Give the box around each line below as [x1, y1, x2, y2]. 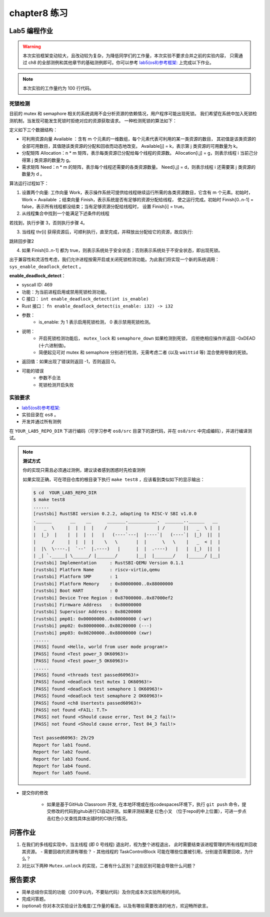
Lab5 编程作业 [9, 27, 53, 35]
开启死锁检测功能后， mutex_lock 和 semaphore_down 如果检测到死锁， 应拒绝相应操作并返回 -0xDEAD [38, 336, 256, 342]
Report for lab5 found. [33, 770, 92, 776]
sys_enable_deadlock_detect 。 [9, 263, 84, 269]
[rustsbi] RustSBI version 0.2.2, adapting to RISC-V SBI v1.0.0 [33, 511, 197, 516]
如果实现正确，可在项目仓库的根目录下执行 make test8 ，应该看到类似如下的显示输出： [22, 476, 205, 482]
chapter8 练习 [9, 8, 68, 19]
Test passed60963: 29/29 [33, 735, 94, 741]
